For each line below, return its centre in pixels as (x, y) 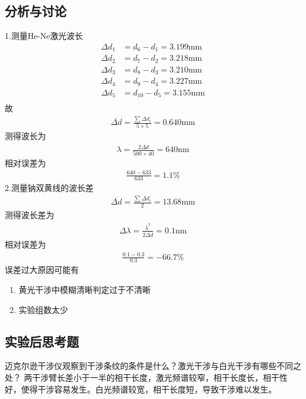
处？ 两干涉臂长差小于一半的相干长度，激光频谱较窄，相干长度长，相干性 (146, 377)
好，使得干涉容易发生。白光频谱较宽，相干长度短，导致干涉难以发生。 (141, 389)
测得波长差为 (29, 215)
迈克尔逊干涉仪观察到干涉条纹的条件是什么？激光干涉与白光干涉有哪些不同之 (153, 366)
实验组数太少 (43, 309)
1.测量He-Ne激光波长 (44, 36)
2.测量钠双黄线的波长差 (49, 188)
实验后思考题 (42, 341)
